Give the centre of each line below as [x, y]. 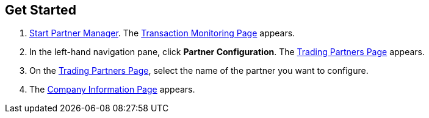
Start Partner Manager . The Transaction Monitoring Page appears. [162, 33]
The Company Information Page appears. [112, 90]
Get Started [41, 10]
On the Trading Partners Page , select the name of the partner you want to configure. [199, 71]
